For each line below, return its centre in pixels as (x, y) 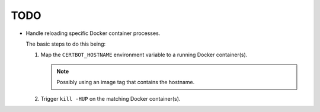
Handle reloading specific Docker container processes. (93, 33)
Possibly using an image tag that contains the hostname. (126, 82)
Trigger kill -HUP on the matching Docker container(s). (111, 98)
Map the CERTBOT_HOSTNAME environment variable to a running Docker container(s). (144, 55)
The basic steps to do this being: (66, 44)
